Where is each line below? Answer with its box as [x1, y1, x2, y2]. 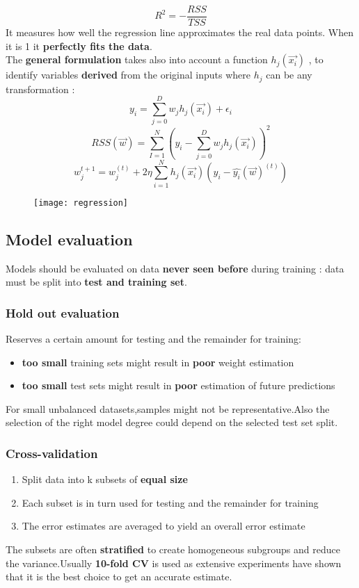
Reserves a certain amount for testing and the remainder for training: [6, 332, 301, 346]
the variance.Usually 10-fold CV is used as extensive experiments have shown [6, 555, 342, 570]
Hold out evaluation [6, 304, 120, 321]
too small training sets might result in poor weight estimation [22, 354, 294, 369]
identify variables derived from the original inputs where [6, 67, 250, 82]
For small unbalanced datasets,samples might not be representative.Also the [6, 401, 330, 416]
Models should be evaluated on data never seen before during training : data [6, 261, 344, 275]
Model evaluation [6, 228, 133, 250]
